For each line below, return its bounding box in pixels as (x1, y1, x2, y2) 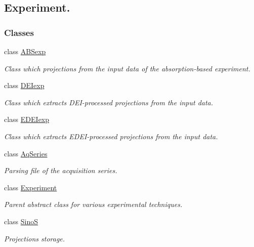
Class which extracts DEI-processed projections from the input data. (4, 97, 214, 107)
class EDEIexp (4, 114, 50, 125)
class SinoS (4, 216, 38, 226)
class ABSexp (4, 46, 46, 56)
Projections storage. (4, 233, 65, 243)
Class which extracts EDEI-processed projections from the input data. (4, 131, 218, 141)
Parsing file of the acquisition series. (4, 165, 117, 176)
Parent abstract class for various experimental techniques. (4, 199, 183, 210)
